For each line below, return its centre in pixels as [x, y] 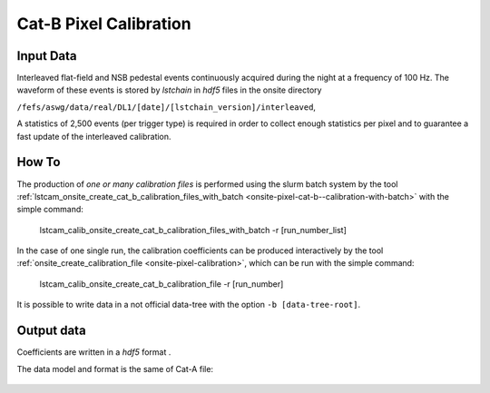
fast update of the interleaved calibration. [94, 136]
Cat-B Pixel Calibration [104, 24]
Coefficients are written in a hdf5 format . [94, 352]
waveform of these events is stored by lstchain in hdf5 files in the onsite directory [169, 90]
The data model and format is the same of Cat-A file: [115, 368]
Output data [51, 331]
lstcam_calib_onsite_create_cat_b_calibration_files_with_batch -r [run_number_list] [193, 230]
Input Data [47, 56]
